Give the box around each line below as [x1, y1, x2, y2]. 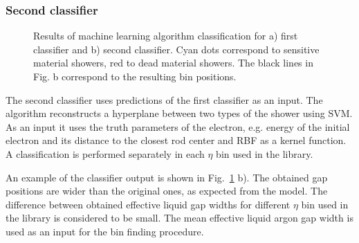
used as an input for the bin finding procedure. [6, 224, 204, 238]
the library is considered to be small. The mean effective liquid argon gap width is [6, 210, 353, 225]
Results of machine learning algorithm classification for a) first [33, 28, 298, 43]
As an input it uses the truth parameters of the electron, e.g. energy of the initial [6, 119, 350, 134]
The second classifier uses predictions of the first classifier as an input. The [6, 92, 323, 107]
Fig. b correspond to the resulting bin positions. [33, 69, 237, 83]
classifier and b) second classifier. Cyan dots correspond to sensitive [33, 42, 320, 56]
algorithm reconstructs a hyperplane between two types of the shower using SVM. [6, 106, 353, 120]
